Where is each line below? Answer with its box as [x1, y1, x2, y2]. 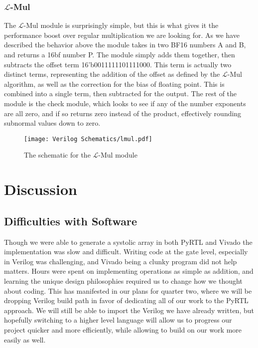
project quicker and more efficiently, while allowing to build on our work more [4, 324, 242, 335]
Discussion [4, 179, 77, 199]
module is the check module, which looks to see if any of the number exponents [4, 98, 246, 108]
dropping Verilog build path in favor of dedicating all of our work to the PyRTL [4, 295, 249, 306]
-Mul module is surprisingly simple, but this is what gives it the [23, 20, 219, 30]
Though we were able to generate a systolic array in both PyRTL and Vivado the [4, 236, 253, 247]
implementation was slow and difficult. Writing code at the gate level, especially [4, 246, 248, 257]
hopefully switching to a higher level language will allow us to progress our [4, 315, 232, 325]
